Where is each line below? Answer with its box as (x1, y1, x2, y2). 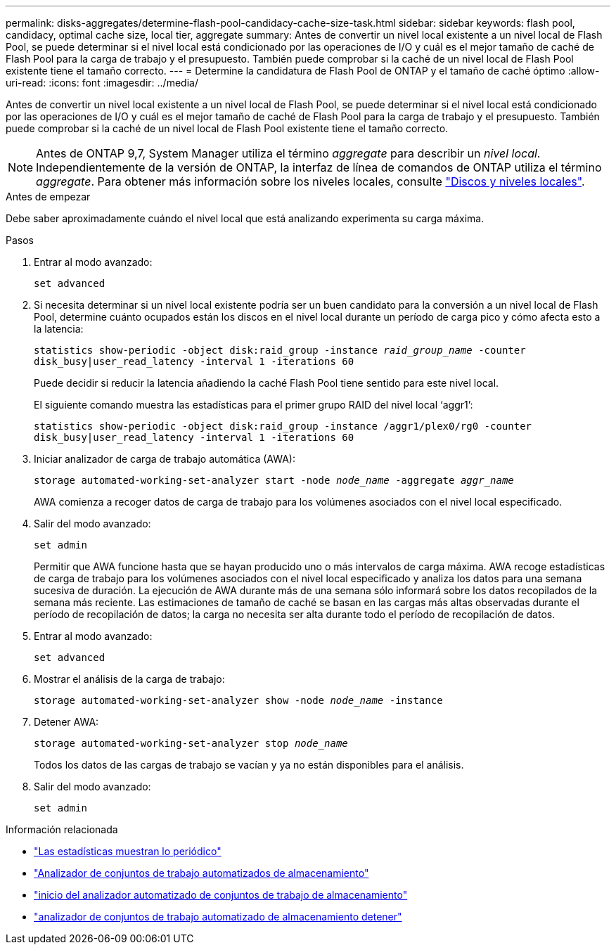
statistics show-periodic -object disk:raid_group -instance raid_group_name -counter (34, 345, 526, 356)
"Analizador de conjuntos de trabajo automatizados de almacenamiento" (34, 867, 369, 879)
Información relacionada (6, 823, 118, 835)
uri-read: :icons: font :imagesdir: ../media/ (6, 77, 198, 89)
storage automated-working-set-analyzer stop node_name (34, 738, 348, 749)
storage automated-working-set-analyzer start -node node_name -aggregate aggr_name (34, 475, 514, 486)
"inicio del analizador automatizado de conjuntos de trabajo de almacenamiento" (34, 889, 408, 901)
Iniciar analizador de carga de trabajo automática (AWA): (34, 453, 295, 465)
